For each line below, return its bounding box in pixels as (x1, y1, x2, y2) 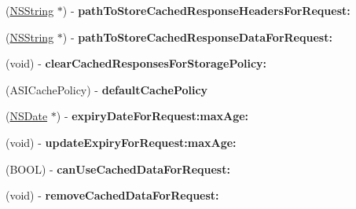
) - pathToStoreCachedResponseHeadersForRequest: (62, 2, 350, 18)
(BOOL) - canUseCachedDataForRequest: (6, 160, 230, 177)
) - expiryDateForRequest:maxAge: (56, 108, 249, 124)
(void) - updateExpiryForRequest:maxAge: (6, 134, 237, 150)
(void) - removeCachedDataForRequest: (6, 187, 219, 203)
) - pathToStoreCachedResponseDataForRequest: (62, 28, 332, 45)
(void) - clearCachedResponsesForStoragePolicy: (6, 55, 267, 71)
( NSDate (6, 108, 48, 124)
